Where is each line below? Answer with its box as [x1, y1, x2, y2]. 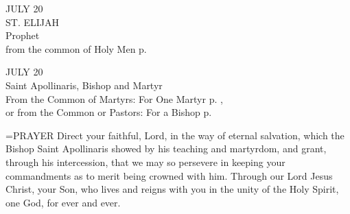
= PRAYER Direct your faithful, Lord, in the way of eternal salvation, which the [5, 128, 345, 142]
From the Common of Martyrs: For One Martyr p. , [5, 91, 223, 106]
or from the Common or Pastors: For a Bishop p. [5, 105, 212, 119]
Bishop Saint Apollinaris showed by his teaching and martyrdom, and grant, [5, 141, 327, 156]
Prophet [5, 28, 40, 43]
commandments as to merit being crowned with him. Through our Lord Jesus [5, 168, 333, 182]
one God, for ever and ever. [5, 195, 121, 209]
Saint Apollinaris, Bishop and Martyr [5, 78, 163, 92]
